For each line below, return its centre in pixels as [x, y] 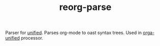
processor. [32, 38]
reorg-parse [85, 7]
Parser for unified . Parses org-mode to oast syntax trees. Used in [74, 33]
